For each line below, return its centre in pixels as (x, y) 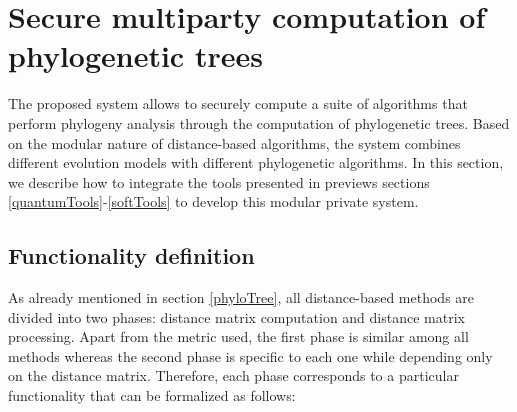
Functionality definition (131, 255)
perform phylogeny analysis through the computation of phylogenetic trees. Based (259, 122)
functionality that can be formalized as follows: (152, 395)
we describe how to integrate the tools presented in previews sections (219, 181)
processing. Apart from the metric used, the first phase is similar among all (238, 336)
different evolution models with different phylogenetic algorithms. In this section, (256, 162)
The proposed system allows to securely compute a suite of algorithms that (238, 103)
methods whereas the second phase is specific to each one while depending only (250, 355)
